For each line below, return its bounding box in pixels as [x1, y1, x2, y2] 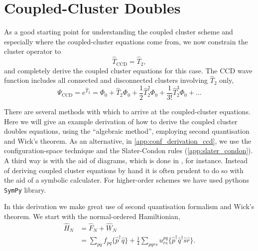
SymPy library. [4, 184, 46, 195]
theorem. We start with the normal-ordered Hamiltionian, [4, 211, 180, 222]
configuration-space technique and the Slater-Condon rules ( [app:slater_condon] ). [4, 145, 253, 156]
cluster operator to [4, 46, 61, 56]
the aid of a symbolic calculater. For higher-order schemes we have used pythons [4, 175, 249, 185]
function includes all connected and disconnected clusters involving [4, 75, 208, 85]
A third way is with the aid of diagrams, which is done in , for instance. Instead [4, 155, 248, 166]
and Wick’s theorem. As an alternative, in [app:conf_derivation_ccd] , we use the [4, 135, 252, 146]
